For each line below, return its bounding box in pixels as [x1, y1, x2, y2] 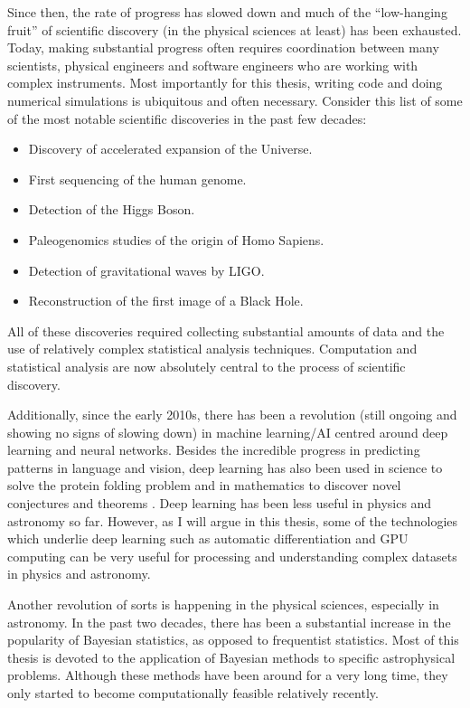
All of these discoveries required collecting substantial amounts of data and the [7, 321, 445, 340]
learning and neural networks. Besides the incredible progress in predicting [7, 440, 420, 459]
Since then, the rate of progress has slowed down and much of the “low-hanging [7, 3, 447, 21]
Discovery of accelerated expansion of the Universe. [28, 139, 313, 158]
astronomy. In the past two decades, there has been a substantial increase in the [7, 612, 451, 631]
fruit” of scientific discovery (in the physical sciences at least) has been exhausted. [7, 20, 462, 39]
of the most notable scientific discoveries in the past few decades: [7, 109, 367, 127]
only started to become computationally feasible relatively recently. [7, 684, 379, 702]
